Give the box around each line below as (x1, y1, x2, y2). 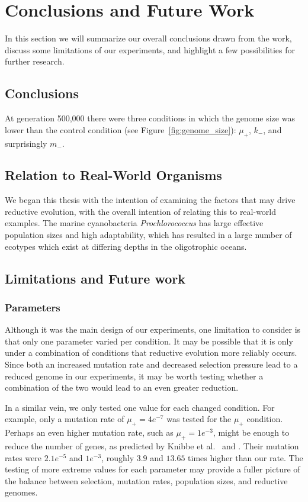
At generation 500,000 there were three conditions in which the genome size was (5, 112, 295, 124)
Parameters (5, 300, 60, 314)
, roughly (101, 451, 134, 464)
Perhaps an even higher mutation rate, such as (5, 426, 174, 439)
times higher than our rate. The (188, 451, 303, 464)
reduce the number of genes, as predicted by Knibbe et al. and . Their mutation (5, 440, 299, 452)
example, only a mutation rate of (5, 413, 124, 425)
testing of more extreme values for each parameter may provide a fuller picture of (5, 463, 300, 475)
